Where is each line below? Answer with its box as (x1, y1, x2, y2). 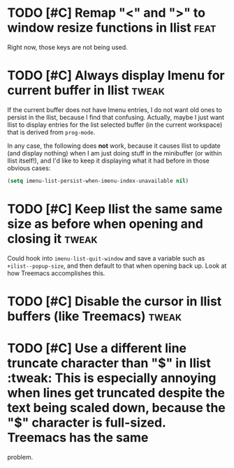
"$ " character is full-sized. (7, 415, 166, 431)
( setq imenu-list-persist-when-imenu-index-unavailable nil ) (7, 177, 189, 184)
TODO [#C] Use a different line (7, 340, 187, 357)
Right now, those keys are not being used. (7, 43, 128, 51)
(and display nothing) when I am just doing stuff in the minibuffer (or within (7, 149, 222, 157)
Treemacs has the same (7, 429, 149, 446)
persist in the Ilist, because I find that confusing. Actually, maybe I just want (7, 113, 225, 121)
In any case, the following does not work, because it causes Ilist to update (7, 142, 221, 150)
